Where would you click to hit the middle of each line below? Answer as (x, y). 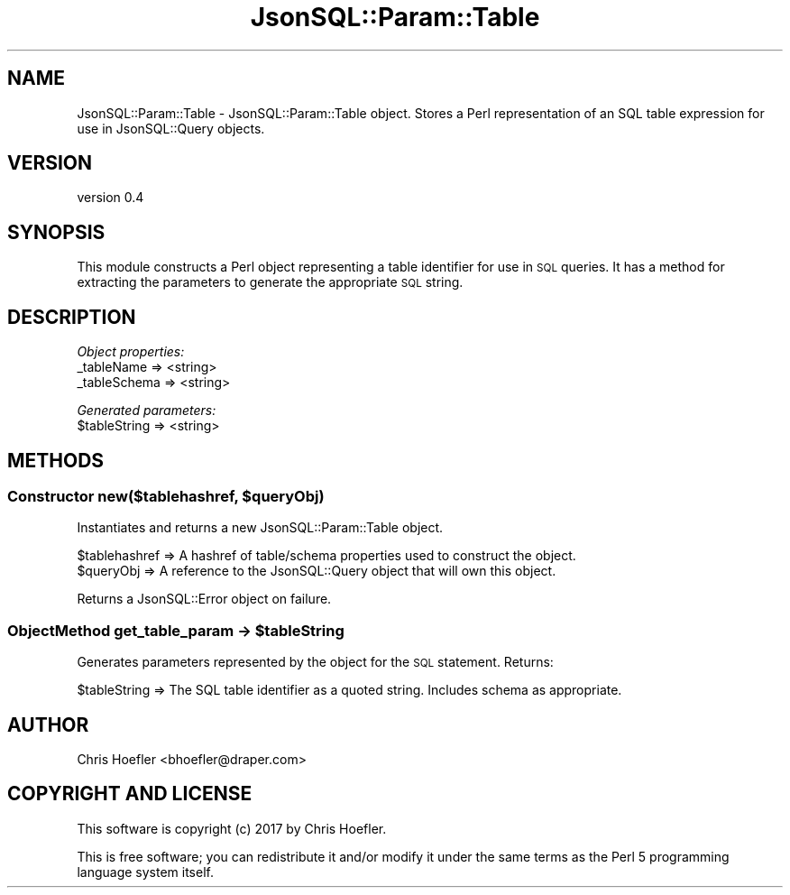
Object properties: (131, 352)
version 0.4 (110, 198)
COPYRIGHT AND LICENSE (130, 794)
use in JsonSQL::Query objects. (171, 128)
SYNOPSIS (56, 232)
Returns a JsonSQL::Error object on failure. (204, 599)
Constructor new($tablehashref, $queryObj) (166, 496)
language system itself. (145, 872)
